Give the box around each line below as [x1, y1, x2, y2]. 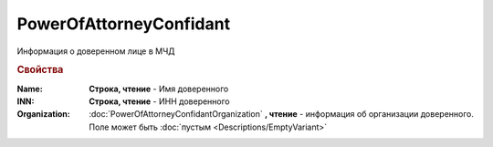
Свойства [16, 64, 64, 77]
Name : [16, 83, 43, 94]
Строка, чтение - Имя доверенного [89, 83, 229, 94]
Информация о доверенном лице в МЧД [16, 46, 175, 57]
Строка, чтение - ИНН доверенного [89, 96, 230, 107]
